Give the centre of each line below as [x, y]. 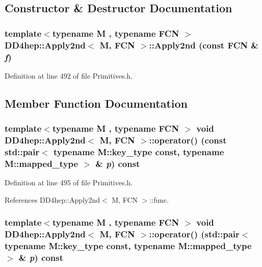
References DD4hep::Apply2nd [52, 199]
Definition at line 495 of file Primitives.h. [69, 183]
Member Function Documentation [96, 103]
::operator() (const [188, 140]
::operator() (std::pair [194, 234]
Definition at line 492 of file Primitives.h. [69, 75]
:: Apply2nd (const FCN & [204, 45]
